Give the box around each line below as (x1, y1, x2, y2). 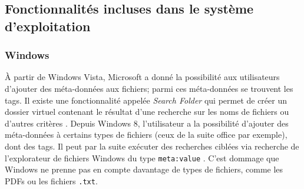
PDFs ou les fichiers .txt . (5, 174, 98, 187)
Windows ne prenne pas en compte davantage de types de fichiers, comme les (5, 163, 283, 175)
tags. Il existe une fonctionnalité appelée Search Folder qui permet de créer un (5, 94, 288, 106)
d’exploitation (5, 16, 91, 35)
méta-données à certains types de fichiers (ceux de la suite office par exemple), (5, 128, 288, 141)
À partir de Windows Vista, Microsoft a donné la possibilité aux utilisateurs (5, 71, 280, 83)
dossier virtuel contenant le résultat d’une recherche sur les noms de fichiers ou (5, 105, 289, 118)
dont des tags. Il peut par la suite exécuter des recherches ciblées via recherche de (5, 140, 299, 152)
